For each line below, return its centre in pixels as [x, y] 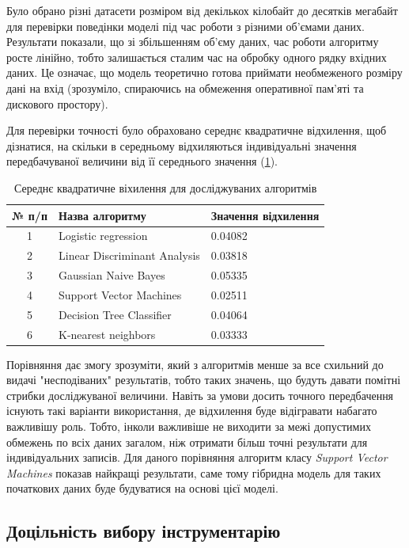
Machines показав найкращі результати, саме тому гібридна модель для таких [194, 472]
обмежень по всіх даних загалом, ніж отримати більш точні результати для [187, 441]
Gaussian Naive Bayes [112, 275]
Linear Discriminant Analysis [129, 255]
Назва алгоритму [102, 215]
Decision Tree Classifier [115, 314]
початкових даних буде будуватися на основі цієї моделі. [142, 488]
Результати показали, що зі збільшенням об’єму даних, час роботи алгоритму [193, 42]
